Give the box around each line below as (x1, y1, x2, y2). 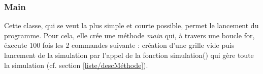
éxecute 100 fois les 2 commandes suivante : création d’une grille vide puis (4, 40, 235, 50)
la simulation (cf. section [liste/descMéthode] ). (4, 59, 148, 70)
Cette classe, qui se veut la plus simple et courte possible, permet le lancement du (4, 20, 259, 31)
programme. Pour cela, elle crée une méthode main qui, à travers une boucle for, (4, 30, 255, 40)
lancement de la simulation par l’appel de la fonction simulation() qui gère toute (4, 50, 254, 60)
